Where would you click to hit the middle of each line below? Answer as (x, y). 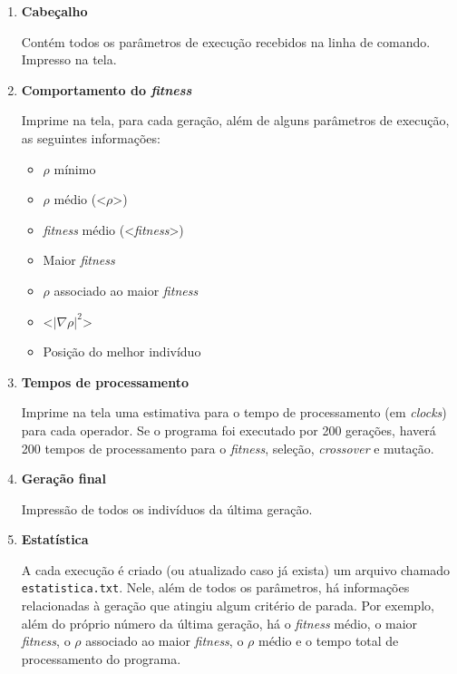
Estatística (55, 539)
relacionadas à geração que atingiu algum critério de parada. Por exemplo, (228, 606)
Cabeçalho (54, 11)
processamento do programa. (101, 658)
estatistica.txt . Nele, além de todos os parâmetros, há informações (215, 587)
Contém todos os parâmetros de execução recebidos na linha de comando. (226, 41)
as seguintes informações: (91, 137)
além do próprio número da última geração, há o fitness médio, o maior (219, 623)
